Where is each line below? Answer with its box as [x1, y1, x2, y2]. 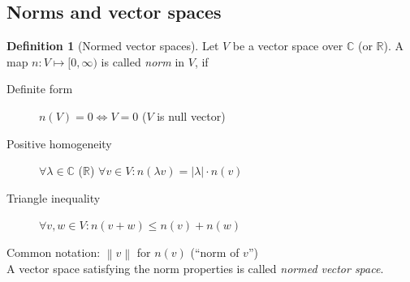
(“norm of [190, 243, 240, 260]
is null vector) [157, 107, 226, 124]
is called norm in [101, 53, 185, 70]
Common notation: [6, 243, 101, 260]
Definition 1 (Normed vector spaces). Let [6, 37, 219, 54]
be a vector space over [232, 37, 343, 54]
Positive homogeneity [6, 135, 112, 152]
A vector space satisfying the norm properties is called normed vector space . [6, 260, 384, 277]
